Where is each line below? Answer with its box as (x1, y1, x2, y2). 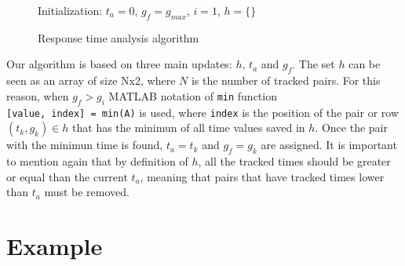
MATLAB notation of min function (108, 87, 277, 104)
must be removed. (44, 184, 130, 200)
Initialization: (38, 2, 103, 18)
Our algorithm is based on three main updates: (6, 56, 232, 72)
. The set (292, 56, 335, 72)
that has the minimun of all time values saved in (72, 119, 305, 136)
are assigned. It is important (261, 137, 397, 153)
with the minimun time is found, (6, 137, 163, 153)
